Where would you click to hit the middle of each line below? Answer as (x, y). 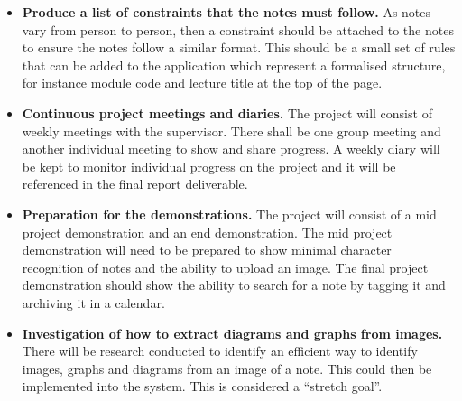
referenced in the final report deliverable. (135, 184)
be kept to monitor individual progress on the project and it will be (209, 166)
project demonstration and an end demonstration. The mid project (207, 232)
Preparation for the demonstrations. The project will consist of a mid (229, 214)
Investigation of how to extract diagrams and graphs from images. (232, 333)
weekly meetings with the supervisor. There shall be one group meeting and (231, 131)
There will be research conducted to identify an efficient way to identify (220, 351)
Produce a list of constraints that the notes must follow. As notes (226, 12)
